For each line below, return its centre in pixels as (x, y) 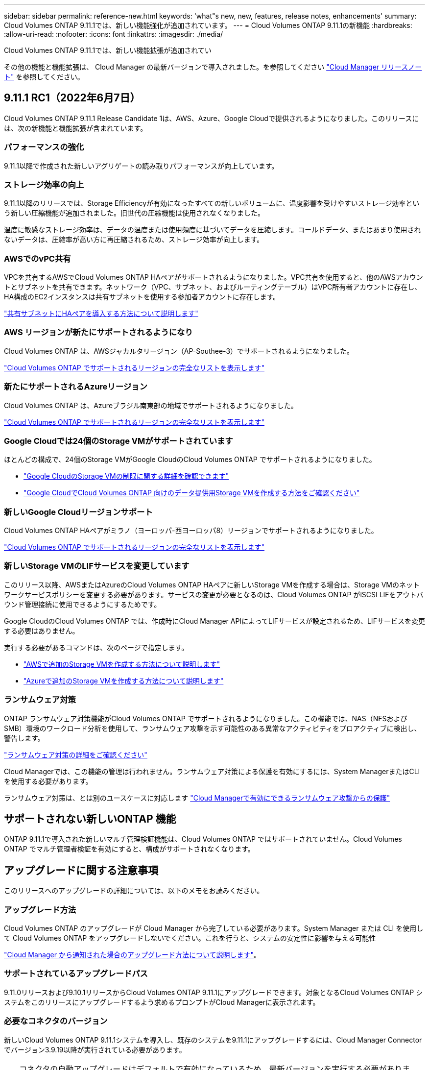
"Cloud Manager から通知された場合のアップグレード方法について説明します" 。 (132, 955)
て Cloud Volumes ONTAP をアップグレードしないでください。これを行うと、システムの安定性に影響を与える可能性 (190, 938)
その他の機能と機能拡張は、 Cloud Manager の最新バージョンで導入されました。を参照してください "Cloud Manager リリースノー (213, 67)
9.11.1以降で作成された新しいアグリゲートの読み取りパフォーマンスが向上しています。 (141, 166)
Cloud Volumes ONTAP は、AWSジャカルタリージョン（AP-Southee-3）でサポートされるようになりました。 (179, 351)
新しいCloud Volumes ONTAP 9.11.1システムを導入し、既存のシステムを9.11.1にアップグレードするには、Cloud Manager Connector (213, 1040)
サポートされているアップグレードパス (76, 974)
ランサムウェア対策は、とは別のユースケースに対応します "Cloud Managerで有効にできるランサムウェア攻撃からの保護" (197, 798)
